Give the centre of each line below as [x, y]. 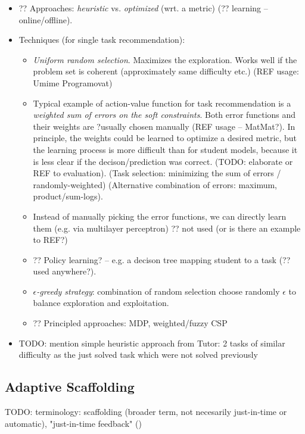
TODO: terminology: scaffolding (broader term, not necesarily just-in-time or [146, 412]
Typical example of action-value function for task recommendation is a [162, 103]
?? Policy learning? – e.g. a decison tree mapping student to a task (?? [162, 259]
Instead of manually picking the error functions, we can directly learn [160, 216]
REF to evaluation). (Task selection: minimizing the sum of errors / [157, 173]
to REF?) [50, 240]
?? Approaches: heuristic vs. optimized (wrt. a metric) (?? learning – [143, 8]
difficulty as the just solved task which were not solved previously [138, 355]
